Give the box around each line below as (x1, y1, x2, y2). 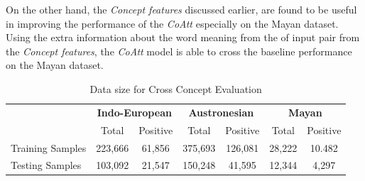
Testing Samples (11, 158, 82, 172)
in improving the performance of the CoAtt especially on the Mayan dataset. (6, 16, 339, 31)
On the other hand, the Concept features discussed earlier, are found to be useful (6, 2, 357, 16)
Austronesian (188, 104, 254, 119)
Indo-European (97, 104, 172, 119)
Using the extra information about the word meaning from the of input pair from (6, 30, 360, 45)
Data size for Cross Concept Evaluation (89, 81, 262, 96)
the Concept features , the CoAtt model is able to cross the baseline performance (6, 43, 352, 58)
